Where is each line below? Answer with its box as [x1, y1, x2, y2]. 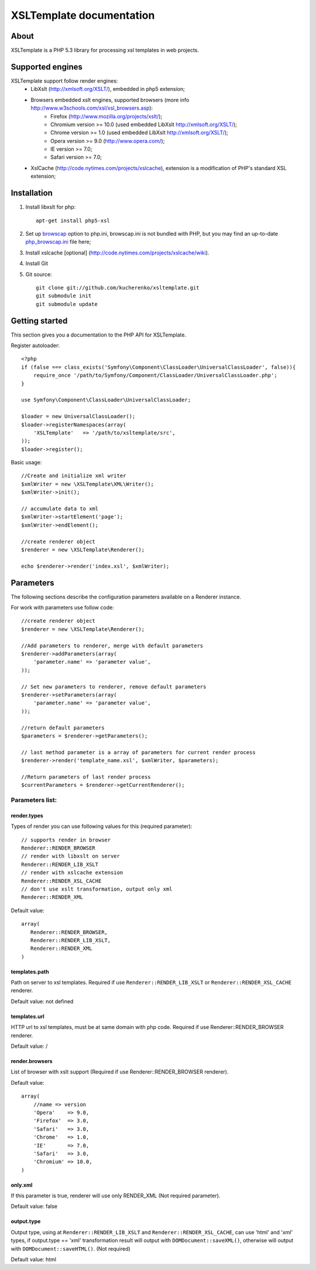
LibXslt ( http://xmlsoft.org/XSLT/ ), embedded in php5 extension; [30, 86, 186, 93]
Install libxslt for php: [25, 203, 76, 210]
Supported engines [11, 62, 83, 72]
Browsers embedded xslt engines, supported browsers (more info [30, 96, 190, 103]
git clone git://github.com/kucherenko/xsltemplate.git [36, 284, 200, 291]
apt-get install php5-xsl [36, 217, 111, 224]
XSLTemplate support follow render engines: [11, 77, 118, 84]
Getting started [11, 315, 68, 325]
